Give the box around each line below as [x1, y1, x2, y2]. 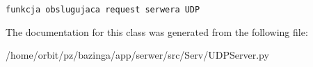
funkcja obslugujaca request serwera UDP [6, 5, 200, 15]
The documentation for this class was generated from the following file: [6, 24, 308, 39]
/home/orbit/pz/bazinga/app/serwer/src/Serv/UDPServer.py [6, 48, 269, 62]
